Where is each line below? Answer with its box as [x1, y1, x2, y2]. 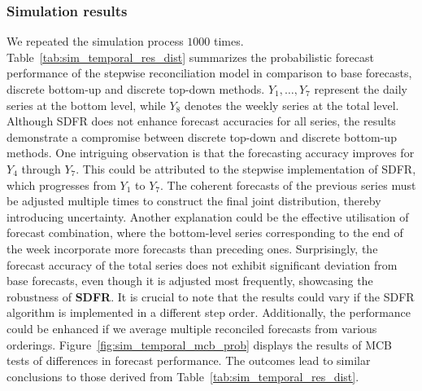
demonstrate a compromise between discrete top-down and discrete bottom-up [7, 128, 397, 145]
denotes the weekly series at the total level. [184, 96, 399, 113]
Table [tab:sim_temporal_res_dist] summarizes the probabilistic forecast [7, 48, 374, 65]
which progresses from [7, 176, 116, 193]
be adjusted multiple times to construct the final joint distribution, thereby [7, 192, 381, 209]
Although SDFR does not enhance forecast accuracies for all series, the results [7, 112, 396, 130]
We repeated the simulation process [7, 33, 184, 50]
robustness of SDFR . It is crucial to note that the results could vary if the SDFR [7, 288, 415, 305]
